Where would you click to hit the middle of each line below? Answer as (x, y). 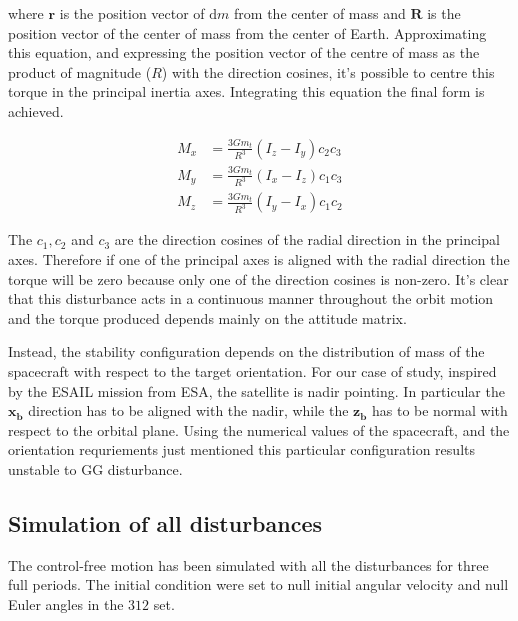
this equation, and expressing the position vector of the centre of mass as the (244, 52)
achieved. (36, 110)
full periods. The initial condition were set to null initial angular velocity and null (258, 584)
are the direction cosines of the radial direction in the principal (307, 239)
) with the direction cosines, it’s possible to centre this (328, 71)
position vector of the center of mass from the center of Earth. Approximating (247, 32)
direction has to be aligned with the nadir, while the (188, 410)
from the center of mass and (320, 13)
